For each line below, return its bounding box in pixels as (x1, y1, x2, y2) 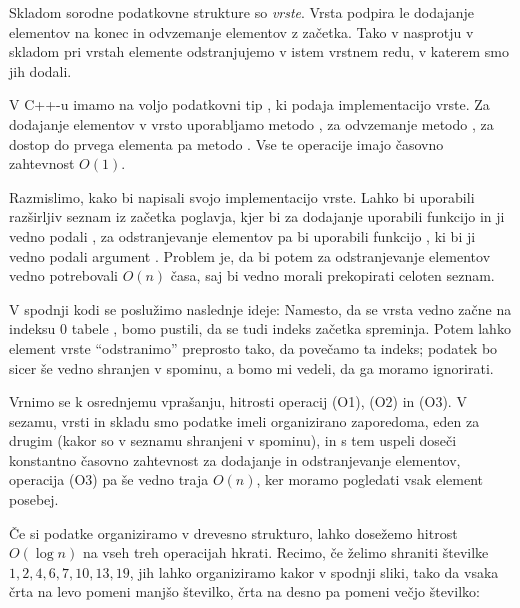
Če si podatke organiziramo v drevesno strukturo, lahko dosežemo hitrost (9, 522, 458, 543)
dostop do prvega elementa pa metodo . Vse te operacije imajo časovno (9, 133, 444, 154)
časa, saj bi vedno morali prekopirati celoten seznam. (170, 265, 495, 286)
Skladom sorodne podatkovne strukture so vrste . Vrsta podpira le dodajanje (9, 2, 474, 22)
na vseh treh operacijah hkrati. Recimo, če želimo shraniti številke (82, 542, 489, 563)
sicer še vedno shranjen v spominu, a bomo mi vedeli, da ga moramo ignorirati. (9, 357, 494, 378)
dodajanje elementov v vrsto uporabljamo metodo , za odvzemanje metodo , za (9, 113, 494, 134)
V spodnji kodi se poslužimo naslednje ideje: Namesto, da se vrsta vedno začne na (9, 298, 512, 319)
